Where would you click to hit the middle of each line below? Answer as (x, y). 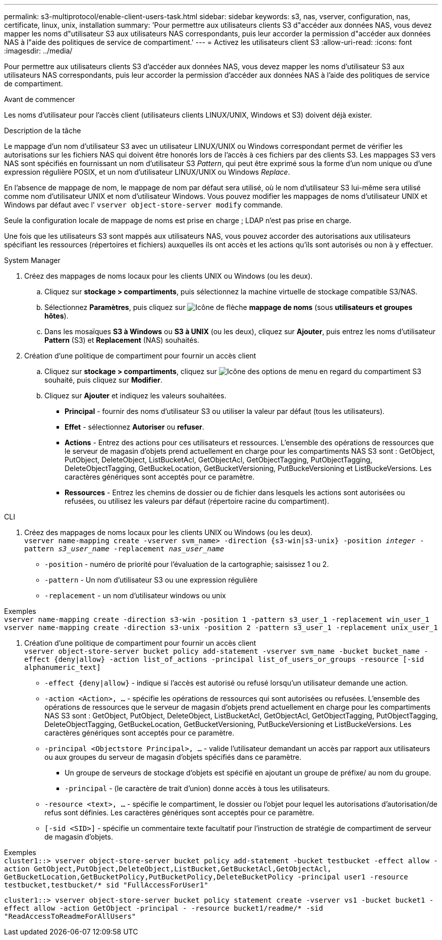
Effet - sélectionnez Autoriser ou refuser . (134, 427)
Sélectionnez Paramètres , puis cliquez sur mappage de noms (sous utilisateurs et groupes (229, 307)
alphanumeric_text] (63, 667)
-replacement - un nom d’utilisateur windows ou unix (135, 595)
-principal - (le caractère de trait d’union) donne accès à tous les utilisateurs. (197, 788)
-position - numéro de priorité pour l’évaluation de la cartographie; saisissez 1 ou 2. (187, 564)
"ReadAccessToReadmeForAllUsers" (70, 916)
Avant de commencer (40, 99)
